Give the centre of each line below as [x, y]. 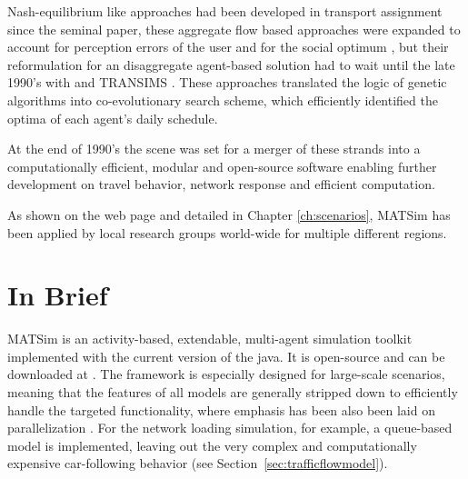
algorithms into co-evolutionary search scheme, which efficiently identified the [223, 100]
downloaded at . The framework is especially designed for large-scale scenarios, [226, 374]
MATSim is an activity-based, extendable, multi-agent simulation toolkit [210, 339]
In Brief [58, 295]
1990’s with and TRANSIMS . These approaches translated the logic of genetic [227, 82]
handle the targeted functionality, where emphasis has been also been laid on [221, 409]
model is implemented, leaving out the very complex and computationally [212, 445]
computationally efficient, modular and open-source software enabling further [222, 166]
